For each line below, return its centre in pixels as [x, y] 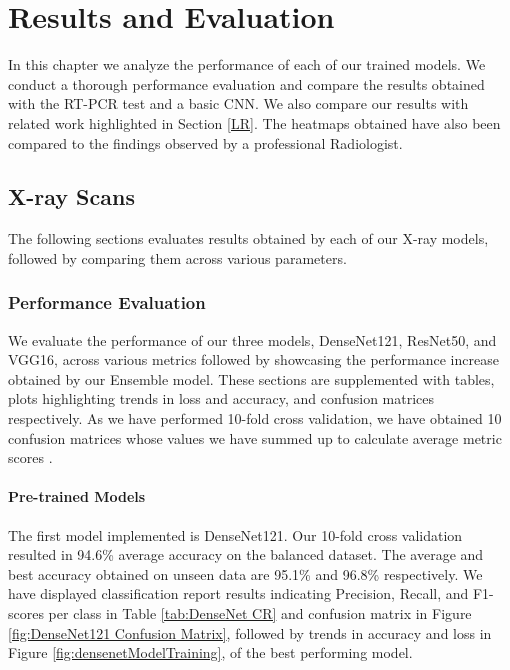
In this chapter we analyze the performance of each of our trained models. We [247, 64]
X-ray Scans [71, 196]
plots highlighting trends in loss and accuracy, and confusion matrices [221, 398]
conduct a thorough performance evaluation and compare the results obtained [246, 83]
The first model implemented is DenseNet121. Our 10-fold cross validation [235, 534]
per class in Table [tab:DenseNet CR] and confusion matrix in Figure [260, 613]
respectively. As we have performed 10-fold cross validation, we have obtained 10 [255, 418]
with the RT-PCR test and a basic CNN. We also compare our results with [238, 103]
